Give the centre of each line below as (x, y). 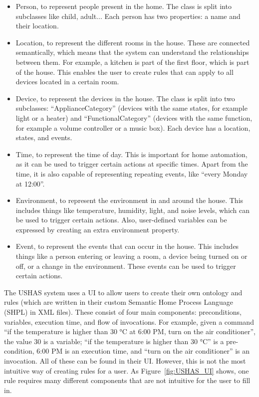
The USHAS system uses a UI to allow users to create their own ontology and (123, 292)
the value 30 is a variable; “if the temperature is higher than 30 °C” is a (114, 341)
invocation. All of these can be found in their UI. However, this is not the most (125, 361)
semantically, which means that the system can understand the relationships (132, 52)
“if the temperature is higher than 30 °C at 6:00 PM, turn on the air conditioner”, (130, 331)
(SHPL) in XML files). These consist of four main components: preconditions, (123, 312)
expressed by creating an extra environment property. (98, 229)
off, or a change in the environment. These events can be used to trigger (126, 266)
